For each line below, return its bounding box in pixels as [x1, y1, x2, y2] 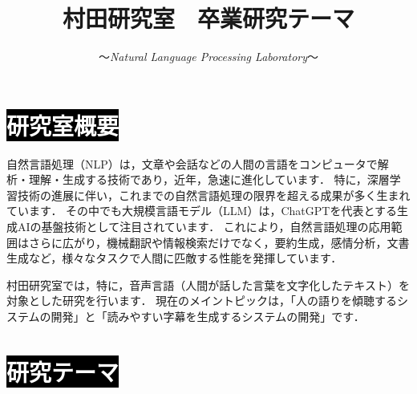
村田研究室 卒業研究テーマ [62, 2, 354, 35]
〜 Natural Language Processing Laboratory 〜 [98, 48, 319, 65]
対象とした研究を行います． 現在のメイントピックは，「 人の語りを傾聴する [6, 292, 398, 309]
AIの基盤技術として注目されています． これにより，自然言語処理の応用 [17, 218, 391, 235]
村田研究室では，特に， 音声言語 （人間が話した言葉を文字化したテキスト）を [6, 276, 410, 293]
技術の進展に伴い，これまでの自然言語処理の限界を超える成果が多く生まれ [17, 186, 411, 203]
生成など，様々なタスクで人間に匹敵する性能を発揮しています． [6, 250, 342, 266]
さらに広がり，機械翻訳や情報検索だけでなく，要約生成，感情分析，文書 [28, 234, 410, 250]
